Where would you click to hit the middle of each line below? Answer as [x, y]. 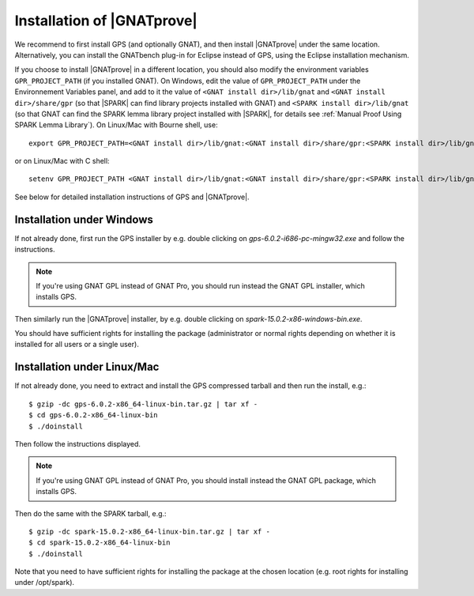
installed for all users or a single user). [77, 345]
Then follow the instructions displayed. [78, 443]
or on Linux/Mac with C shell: [62, 161]
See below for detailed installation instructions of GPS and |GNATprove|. [132, 197]
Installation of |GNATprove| [106, 21]
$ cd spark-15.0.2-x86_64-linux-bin [100, 543]
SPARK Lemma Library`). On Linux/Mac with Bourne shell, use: [116, 125]
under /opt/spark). [45, 583]
